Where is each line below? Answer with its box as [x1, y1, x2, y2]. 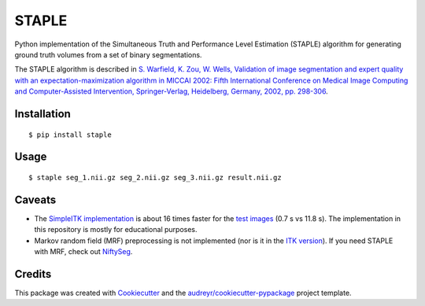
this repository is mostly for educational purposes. [34, 225, 198, 234]
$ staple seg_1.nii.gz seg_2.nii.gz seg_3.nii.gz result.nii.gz [28, 173, 283, 182]
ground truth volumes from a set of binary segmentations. [14, 50, 202, 59]
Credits [14, 267, 52, 281]
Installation [14, 107, 71, 120]
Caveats [14, 193, 57, 206]
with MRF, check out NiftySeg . [34, 247, 133, 256]
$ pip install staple [28, 130, 112, 139]
